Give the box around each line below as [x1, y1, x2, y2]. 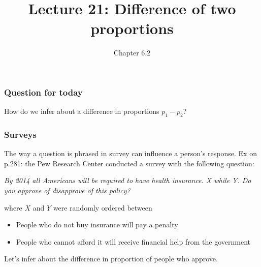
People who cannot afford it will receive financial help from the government [16, 236, 250, 247]
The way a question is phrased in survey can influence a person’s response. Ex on [4, 148, 257, 159]
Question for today [4, 85, 83, 98]
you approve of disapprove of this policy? [4, 185, 130, 195]
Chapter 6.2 [113, 47, 151, 58]
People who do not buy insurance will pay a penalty [16, 219, 178, 230]
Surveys [4, 128, 37, 140]
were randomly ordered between [53, 202, 152, 213]
